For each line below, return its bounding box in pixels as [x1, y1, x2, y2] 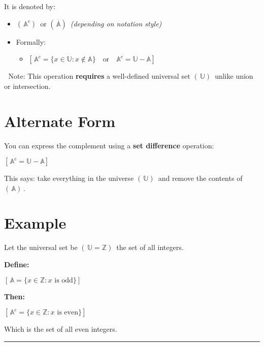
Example [4, 212, 67, 233]
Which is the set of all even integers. [4, 324, 117, 334]
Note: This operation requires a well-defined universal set [8, 71, 190, 81]
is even [57, 309, 78, 317]
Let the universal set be [4, 242, 78, 253]
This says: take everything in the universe [4, 173, 134, 183]
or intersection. [4, 80, 51, 91]
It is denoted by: [4, 1, 55, 11]
